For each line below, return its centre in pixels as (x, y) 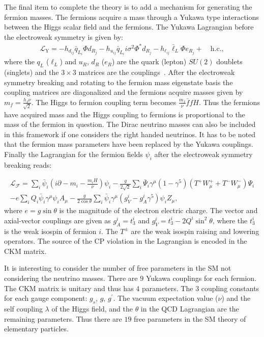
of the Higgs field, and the (92, 308)
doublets (229, 61)
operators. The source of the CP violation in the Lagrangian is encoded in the (126, 241)
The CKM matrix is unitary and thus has (69, 288)
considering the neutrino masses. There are (71, 278)
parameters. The (167, 288)
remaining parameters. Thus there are (63, 318)
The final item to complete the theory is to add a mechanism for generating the (128, 7)
